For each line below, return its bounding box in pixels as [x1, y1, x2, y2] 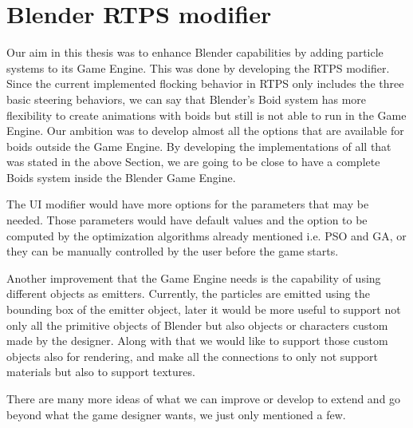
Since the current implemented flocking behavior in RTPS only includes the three [6, 75, 404, 92]
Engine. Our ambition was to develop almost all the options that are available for [6, 122, 404, 139]
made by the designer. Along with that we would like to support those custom [6, 332, 388, 349]
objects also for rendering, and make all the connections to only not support [6, 347, 378, 364]
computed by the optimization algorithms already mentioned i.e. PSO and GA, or [6, 227, 407, 244]
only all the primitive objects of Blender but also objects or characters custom [6, 316, 388, 333]
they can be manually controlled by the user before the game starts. [6, 243, 339, 260]
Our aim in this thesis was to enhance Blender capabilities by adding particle [6, 44, 383, 61]
